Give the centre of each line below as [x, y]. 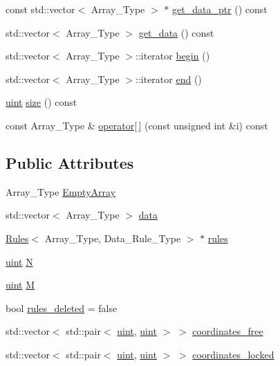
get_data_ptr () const [220, 9]
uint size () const [41, 102]
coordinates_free [228, 331]
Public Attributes [70, 162]
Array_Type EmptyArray [61, 191]
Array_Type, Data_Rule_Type [113, 238]
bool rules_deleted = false [62, 308]
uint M [20, 285]
